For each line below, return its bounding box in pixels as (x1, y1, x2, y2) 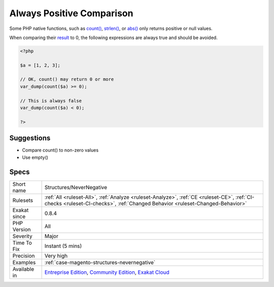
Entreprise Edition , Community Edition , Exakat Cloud (44, 269, 169, 276)
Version (12, 226, 31, 233)
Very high (44, 252, 68, 259)
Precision (12, 252, 35, 259)
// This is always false (20, 98, 82, 103)
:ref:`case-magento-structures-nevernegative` (44, 259, 156, 266)
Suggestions (9, 134, 51, 142)
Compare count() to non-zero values (22, 147, 99, 153)
